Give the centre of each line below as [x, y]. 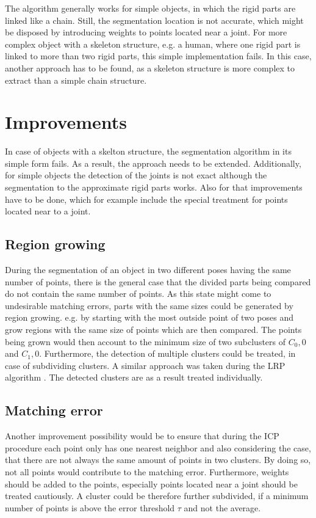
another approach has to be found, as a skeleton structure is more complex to [150, 67]
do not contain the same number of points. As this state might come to [138, 294]
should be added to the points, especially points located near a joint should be [151, 483]
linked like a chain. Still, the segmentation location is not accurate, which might [154, 20]
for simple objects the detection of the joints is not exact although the [136, 175]
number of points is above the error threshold [90, 507]
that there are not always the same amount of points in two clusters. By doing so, [158, 460]
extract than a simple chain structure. [76, 80]
